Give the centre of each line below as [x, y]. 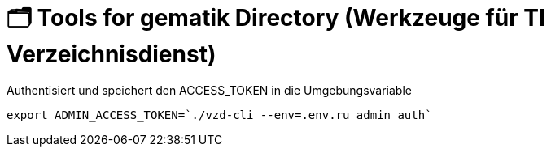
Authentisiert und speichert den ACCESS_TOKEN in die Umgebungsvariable [209, 90]
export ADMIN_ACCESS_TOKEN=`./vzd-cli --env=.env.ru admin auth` [219, 115]
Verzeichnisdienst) [112, 54]
